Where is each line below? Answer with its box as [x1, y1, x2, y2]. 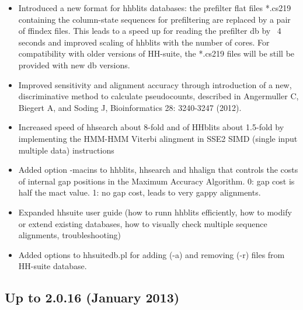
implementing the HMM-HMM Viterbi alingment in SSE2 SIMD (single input [18, 132, 298, 144]
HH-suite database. [18, 260, 87, 272]
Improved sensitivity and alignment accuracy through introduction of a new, [18, 78, 292, 90]
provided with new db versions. [18, 58, 130, 71]
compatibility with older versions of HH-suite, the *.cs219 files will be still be [18, 47, 295, 60]
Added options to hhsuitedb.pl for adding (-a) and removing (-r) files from [18, 248, 285, 260]
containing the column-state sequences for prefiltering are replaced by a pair [18, 13, 291, 25]
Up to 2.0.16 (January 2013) [5, 288, 180, 306]
